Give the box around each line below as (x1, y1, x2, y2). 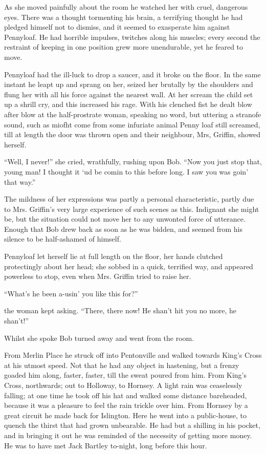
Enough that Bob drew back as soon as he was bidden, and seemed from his (4, 223, 243, 234)
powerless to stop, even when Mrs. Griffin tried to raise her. (4, 271, 191, 282)
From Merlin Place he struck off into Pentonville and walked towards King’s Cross (4, 350, 262, 360)
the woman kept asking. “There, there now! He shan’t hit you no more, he (4, 305, 237, 316)
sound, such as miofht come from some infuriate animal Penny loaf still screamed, (4, 119, 260, 129)
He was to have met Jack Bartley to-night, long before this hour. (4, 440, 207, 450)
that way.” (4, 176, 36, 187)
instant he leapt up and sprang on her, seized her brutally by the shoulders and (4, 79, 253, 90)
